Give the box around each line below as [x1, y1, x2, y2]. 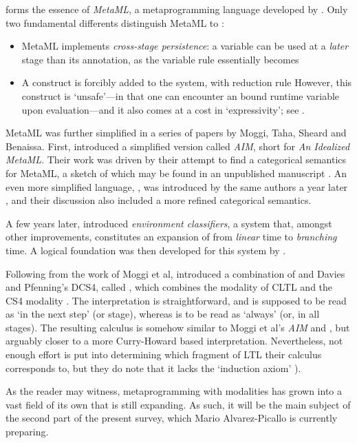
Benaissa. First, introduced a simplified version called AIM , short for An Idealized [6, 138, 350, 153]
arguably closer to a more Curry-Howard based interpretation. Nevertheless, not [6, 333, 343, 348]
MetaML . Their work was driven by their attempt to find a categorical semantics [6, 152, 347, 167]
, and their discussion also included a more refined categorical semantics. [6, 193, 312, 207]
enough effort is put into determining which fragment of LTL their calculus [6, 347, 322, 362]
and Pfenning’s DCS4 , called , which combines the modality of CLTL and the [6, 280, 333, 294]
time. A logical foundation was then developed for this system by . [6, 243, 286, 257]
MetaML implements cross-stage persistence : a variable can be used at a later [21, 39, 349, 53]
